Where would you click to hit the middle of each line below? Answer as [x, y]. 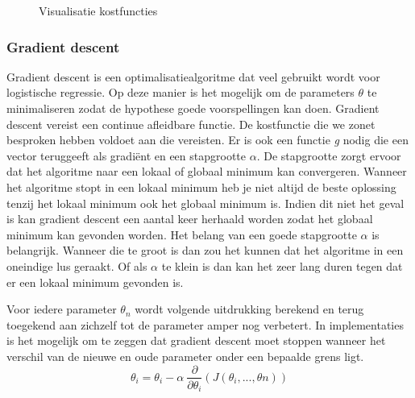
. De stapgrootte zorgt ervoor [329, 155]
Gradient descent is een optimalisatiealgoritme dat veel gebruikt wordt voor [193, 76]
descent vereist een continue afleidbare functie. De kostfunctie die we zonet [191, 124]
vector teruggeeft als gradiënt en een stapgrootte [127, 155]
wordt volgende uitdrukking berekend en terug [249, 309]
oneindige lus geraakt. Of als [77, 265]
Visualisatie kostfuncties [98, 10]
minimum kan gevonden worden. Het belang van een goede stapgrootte [182, 234]
